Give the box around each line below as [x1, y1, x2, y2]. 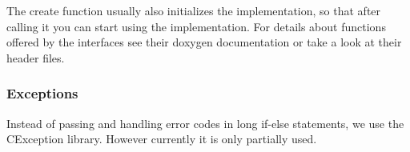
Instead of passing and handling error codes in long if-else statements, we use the [6, 114, 404, 131]
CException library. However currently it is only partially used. [6, 130, 317, 147]
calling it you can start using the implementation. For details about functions [6, 18, 386, 34]
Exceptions [6, 83, 78, 103]
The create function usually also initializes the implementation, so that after [6, 2, 381, 18]
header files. [6, 49, 65, 66]
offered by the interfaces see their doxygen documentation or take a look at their [6, 34, 402, 50]
